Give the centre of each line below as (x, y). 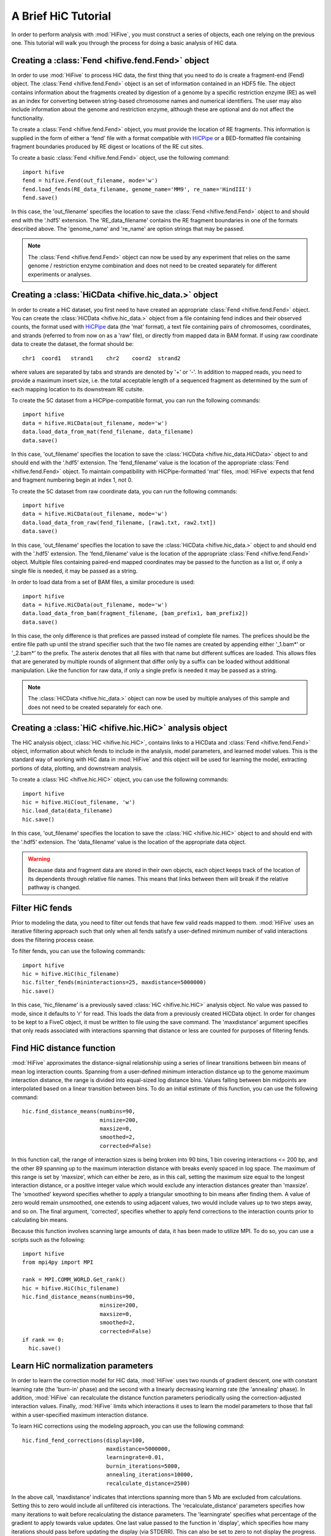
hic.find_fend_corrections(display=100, (84, 1440)
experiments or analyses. (60, 274)
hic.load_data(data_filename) (68, 811)
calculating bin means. (40, 1220)
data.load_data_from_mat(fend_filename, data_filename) (108, 432)
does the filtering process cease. (53, 939)
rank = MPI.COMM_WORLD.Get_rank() (74, 1280)
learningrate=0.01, (135, 1457)
